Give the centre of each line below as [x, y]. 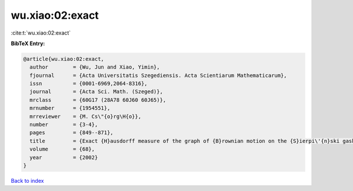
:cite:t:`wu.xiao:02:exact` [41, 33]
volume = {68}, [62, 149]
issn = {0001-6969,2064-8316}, [89, 84]
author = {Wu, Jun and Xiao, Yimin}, [95, 67]
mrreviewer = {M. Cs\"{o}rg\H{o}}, [85, 116]
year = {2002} [64, 157]
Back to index [27, 180]
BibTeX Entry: [28, 43]
